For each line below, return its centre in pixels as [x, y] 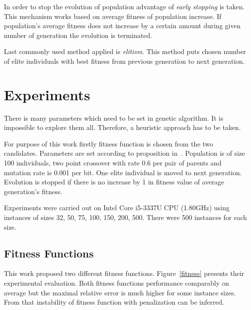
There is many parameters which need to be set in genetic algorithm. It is [114, 118]
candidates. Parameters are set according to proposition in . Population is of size [125, 153]
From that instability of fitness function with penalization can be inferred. [114, 302]
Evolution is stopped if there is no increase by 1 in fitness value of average [114, 182]
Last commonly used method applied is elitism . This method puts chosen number [125, 51]
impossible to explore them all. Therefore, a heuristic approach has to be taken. [122, 127]
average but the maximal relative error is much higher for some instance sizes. [120, 292]
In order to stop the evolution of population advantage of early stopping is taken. [124, 6]
